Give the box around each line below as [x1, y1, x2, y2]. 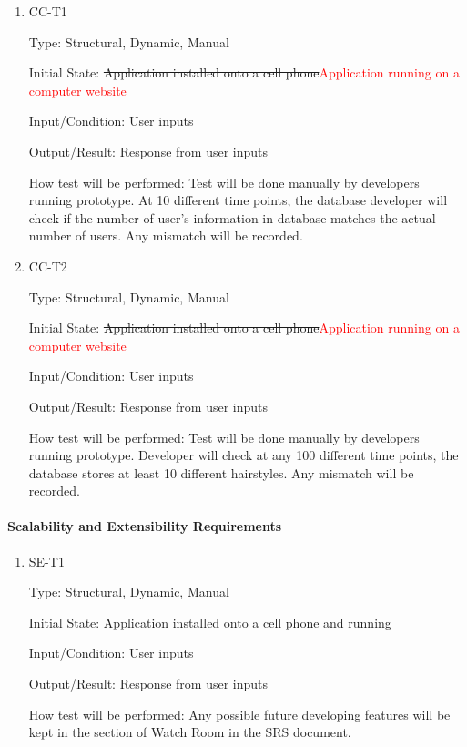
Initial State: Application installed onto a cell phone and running [28, 612, 391, 631]
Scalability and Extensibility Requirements [7, 517, 282, 536]
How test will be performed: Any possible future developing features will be [28, 704, 451, 723]
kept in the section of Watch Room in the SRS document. [28, 722, 351, 742]
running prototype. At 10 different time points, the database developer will [28, 190, 448, 210]
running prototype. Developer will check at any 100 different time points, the [28, 445, 459, 465]
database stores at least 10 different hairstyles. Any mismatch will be [28, 463, 414, 482]
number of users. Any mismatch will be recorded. [28, 226, 303, 245]
